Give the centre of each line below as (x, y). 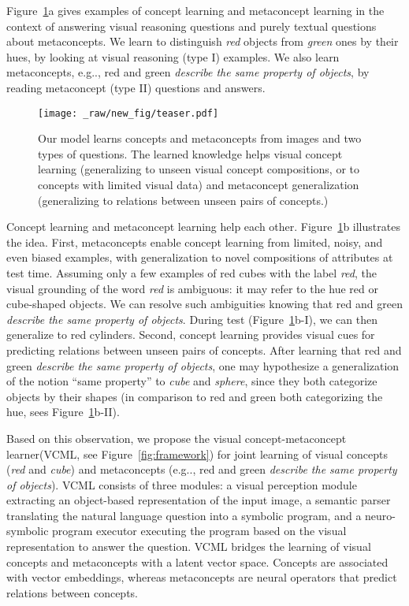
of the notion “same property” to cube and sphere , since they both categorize (192, 381)
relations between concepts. (73, 592)
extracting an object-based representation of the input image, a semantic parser (199, 500)
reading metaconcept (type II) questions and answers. (136, 87)
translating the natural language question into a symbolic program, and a (184, 515)
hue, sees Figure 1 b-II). (63, 412)
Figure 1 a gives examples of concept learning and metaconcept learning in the (195, 10)
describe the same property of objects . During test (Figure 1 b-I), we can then (192, 319)
